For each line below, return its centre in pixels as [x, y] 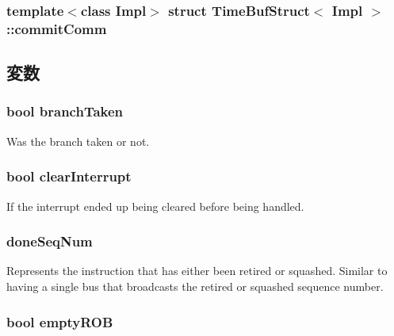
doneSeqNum [50, 241]
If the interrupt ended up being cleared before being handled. [155, 206]
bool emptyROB [60, 321]
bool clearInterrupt [69, 176]
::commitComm [57, 28]
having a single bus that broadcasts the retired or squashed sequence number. [195, 286]
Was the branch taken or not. [78, 141]
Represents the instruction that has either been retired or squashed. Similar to [197, 271]
